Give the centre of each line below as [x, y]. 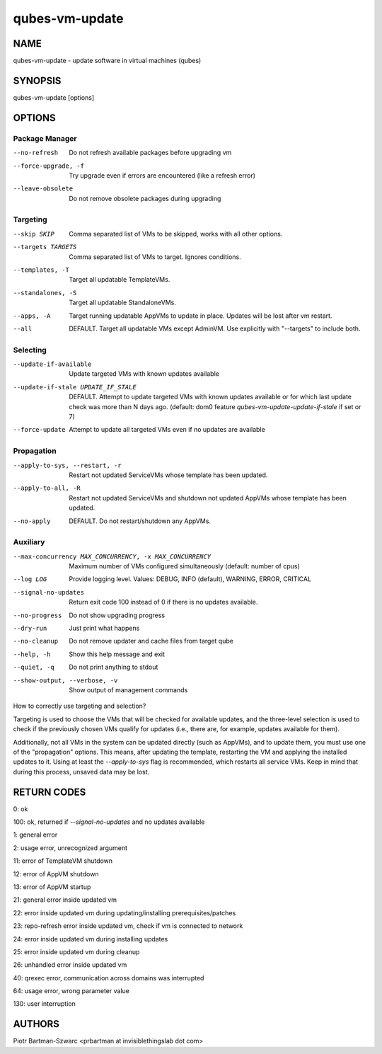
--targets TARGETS [45, 247]
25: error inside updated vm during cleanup [76, 951]
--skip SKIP [34, 234]
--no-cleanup [36, 641]
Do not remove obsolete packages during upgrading [145, 198]
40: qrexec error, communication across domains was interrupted [109, 978]
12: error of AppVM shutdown [56, 873]
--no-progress [37, 615]
